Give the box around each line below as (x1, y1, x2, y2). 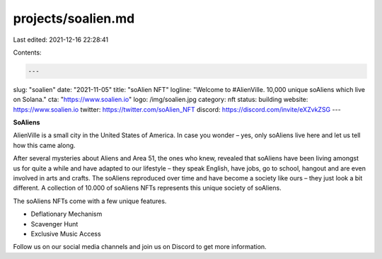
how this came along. (13, 141, 76, 149)
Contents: (13, 48, 42, 57)
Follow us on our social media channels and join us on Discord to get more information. (13, 243, 267, 251)
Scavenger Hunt (30, 219, 79, 228)
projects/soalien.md (13, 11, 135, 26)
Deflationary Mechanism (30, 209, 103, 219)
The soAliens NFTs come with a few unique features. (13, 197, 167, 205)
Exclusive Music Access (30, 229, 102, 238)
